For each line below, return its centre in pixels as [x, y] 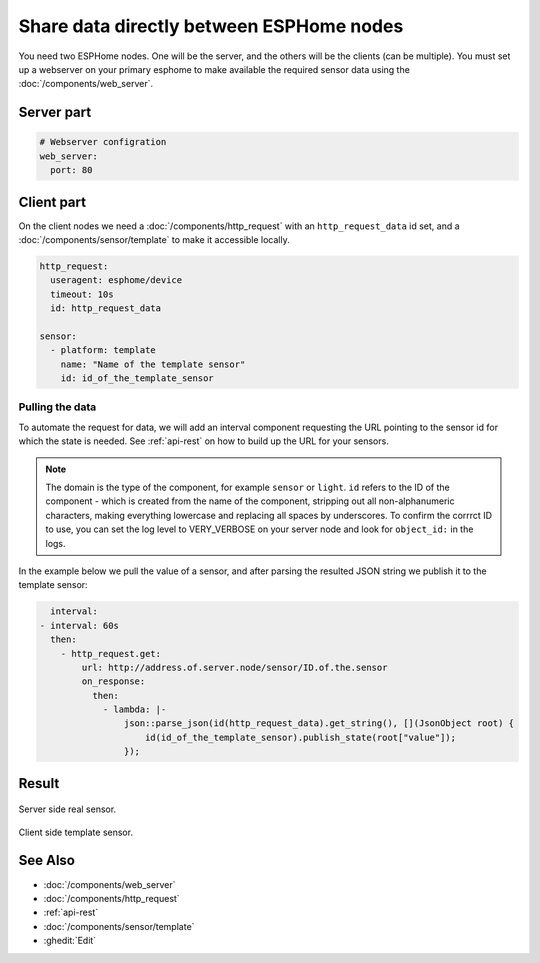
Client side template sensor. [76, 832]
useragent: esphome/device [116, 280]
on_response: [113, 681]
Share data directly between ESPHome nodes [211, 26]
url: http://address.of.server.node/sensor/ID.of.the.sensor [234, 667]
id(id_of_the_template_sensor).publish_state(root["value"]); [301, 737]
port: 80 [71, 170]
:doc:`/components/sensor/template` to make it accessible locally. [154, 239]
